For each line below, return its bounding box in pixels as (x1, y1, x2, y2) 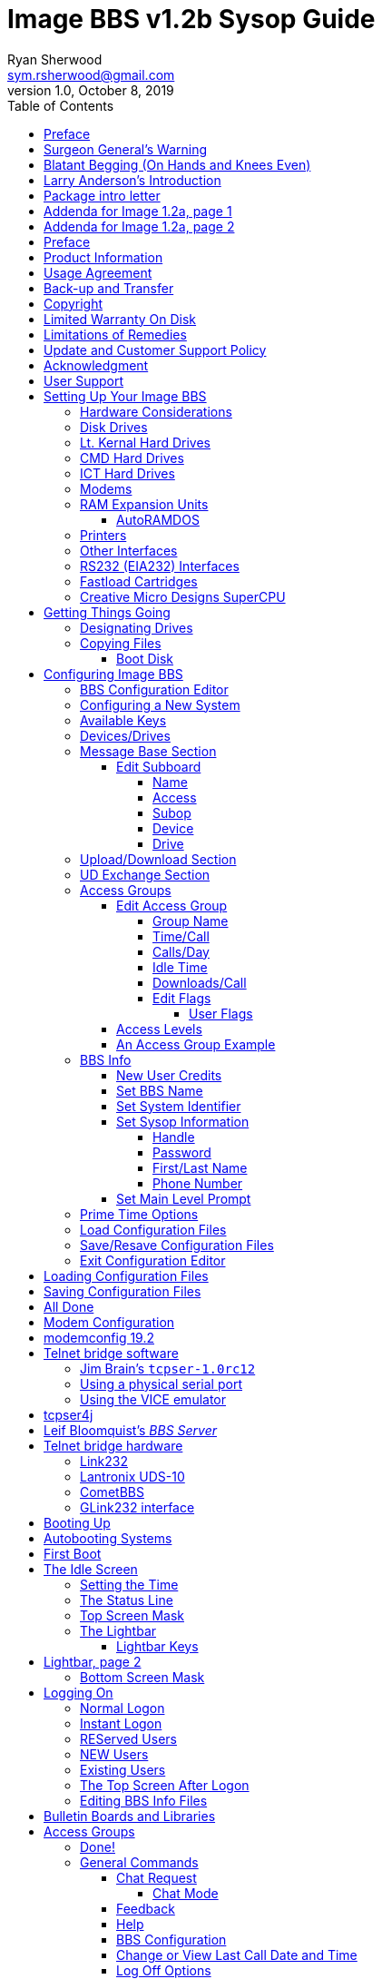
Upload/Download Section (80, 851, 237, 867)
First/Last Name (152, 1159, 248, 1176)
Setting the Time (80, 1576, 179, 1592)
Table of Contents (7, 97, 114, 113)
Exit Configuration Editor (80, 1252, 226, 1268)
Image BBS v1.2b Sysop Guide (7, 4, 376, 34)
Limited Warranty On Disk (44, 310, 197, 327)
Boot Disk (116, 650, 174, 666)
